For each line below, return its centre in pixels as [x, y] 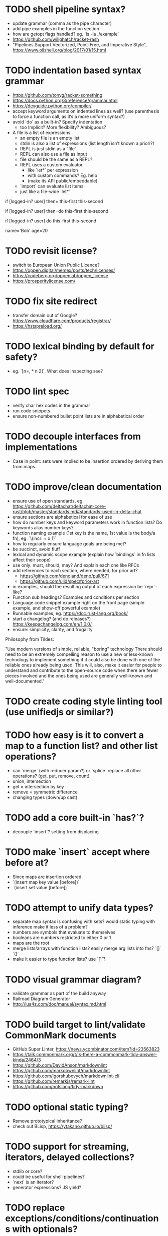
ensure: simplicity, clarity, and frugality [52, 629]
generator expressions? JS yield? [47, 1188]
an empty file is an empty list [50, 138]
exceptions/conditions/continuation [82, 1219]
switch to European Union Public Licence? [56, 265]
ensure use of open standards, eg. [48, 501]
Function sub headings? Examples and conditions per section [76, 597]
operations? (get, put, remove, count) [51, 776]
